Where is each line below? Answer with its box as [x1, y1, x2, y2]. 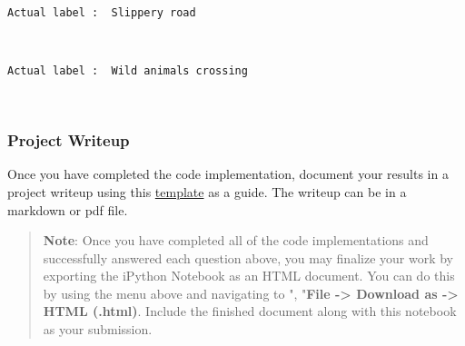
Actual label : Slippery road [7, 5, 196, 19]
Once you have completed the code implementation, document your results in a [7, 164, 449, 183]
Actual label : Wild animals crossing [7, 64, 248, 77]
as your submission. [43, 320, 153, 339]
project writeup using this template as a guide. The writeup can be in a [7, 182, 407, 201]
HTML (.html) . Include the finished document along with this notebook [43, 302, 457, 321]
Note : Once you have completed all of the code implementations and [43, 231, 429, 250]
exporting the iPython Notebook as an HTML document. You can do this [43, 266, 455, 285]
